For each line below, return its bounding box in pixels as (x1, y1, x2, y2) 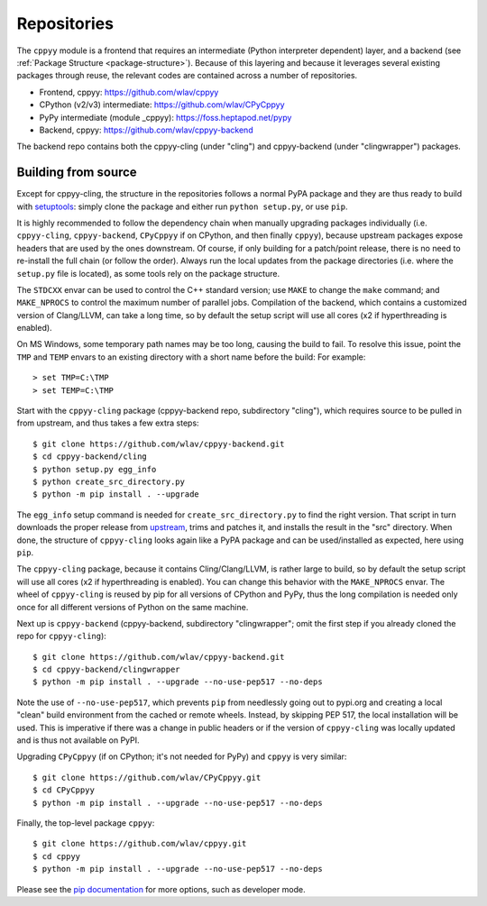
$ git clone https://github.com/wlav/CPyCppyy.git (32, 772, 262, 782)
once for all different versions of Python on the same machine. (16, 601, 249, 612)
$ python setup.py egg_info (32, 464, 157, 474)
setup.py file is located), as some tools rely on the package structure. (16, 268, 280, 279)
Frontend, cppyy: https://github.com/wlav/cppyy (39, 87, 219, 97)
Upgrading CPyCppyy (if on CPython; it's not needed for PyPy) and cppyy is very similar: (16, 751, 347, 762)
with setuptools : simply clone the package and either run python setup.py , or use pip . (16, 201, 348, 212)
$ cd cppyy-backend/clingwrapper (32, 664, 180, 675)
